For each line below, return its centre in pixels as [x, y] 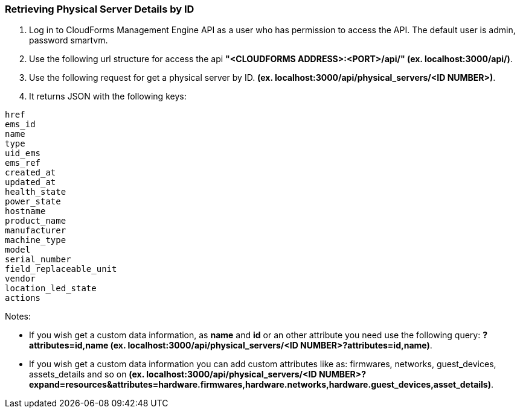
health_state [36, 192]
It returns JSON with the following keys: [108, 96]
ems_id [20, 125]
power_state [33, 202]
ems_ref [23, 163]
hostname [25, 211]
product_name [36, 221]
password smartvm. [69, 40]
